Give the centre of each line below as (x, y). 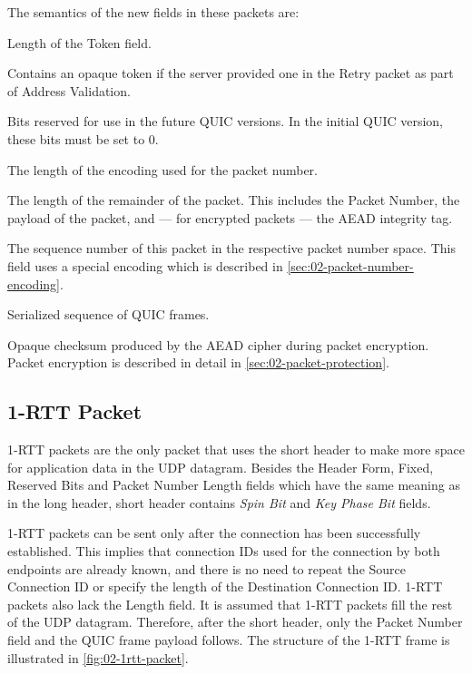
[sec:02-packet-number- (350, 265)
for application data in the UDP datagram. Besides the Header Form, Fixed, (221, 467)
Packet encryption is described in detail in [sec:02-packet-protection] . (198, 362)
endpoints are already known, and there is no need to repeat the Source (207, 568)
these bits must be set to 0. (83, 138)
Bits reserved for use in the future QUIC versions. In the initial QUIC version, (225, 121)
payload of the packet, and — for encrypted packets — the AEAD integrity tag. (230, 217)
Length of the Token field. (79, 42)
